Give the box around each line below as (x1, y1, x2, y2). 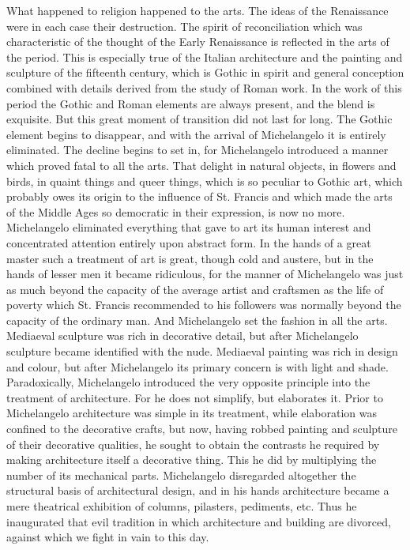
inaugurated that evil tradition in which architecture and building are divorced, (6, 513, 391, 529)
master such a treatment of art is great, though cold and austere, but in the (6, 250, 374, 266)
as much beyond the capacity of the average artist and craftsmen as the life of (6, 281, 384, 297)
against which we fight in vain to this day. (6, 529, 209, 545)
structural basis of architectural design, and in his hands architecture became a (6, 482, 389, 499)
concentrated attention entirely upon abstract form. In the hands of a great (6, 234, 371, 251)
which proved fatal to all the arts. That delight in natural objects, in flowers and (6, 156, 397, 173)
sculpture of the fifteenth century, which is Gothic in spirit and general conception (6, 64, 404, 81)
